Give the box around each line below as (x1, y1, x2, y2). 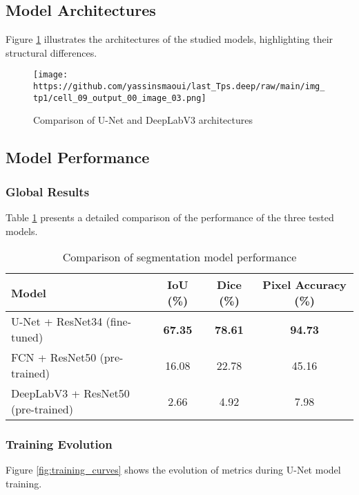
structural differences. (6, 45, 97, 59)
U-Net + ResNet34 (11, 313, 103, 330)
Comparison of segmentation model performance (62, 249, 297, 265)
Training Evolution (6, 436, 113, 453)
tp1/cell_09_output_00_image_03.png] (33, 93, 206, 103)
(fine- (106, 313, 132, 330)
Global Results (6, 183, 90, 200)
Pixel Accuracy (262, 277, 347, 293)
